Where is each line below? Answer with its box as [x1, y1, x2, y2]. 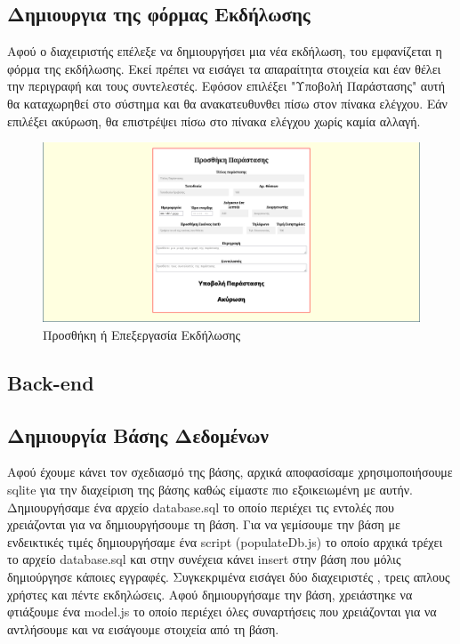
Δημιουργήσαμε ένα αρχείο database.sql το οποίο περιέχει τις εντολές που [7, 497, 394, 516]
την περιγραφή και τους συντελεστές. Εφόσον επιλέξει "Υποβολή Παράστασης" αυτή [7, 76, 446, 95]
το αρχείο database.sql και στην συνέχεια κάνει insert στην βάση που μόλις [7, 550, 401, 568]
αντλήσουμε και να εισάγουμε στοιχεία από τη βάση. [7, 619, 279, 638]
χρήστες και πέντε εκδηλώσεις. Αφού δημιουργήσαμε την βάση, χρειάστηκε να [7, 584, 413, 603]
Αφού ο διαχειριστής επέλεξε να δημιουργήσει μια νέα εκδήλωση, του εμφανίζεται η [7, 42, 442, 60]
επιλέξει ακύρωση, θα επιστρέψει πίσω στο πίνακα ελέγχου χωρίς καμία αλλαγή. [7, 111, 421, 130]
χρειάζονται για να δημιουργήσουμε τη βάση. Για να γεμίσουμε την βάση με [7, 515, 400, 534]
